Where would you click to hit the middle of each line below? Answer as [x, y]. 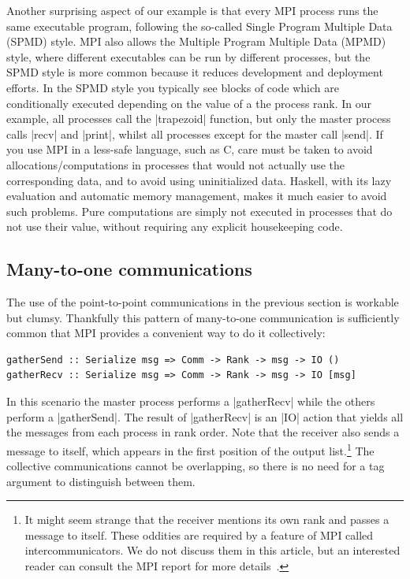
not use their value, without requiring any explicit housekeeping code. [175, 226]
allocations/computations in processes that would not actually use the [176, 164]
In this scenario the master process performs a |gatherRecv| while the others [191, 401]
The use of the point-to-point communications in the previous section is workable [203, 302]
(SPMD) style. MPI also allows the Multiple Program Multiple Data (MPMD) [196, 41]
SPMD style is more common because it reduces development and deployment [195, 72]
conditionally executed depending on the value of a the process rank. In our [189, 103]
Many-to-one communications [129, 269]
